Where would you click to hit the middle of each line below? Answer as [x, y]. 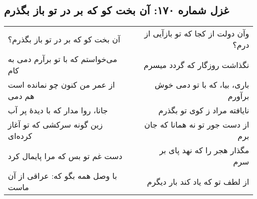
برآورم [238, 96]
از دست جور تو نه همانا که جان [197, 125]
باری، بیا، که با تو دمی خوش [202, 85]
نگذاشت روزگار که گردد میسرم [196, 65]
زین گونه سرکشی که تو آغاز [55, 125]
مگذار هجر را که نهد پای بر [204, 150]
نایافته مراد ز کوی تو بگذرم [204, 110]
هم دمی [21, 96]
